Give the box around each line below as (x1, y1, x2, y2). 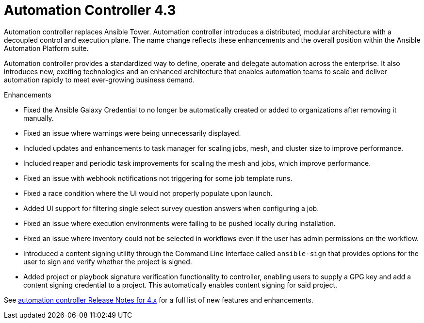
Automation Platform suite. (4, 44, 89, 52)
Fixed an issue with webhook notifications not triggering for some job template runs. (23, 174, 293, 182)
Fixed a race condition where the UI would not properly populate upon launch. (23, 189, 273, 197)
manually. (23, 113, 54, 122)
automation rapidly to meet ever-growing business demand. (4, 75, 195, 84)
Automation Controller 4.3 (4, 2, 176, 18)
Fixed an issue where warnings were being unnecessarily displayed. (23, 129, 241, 137)
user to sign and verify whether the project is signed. (23, 257, 192, 266)
